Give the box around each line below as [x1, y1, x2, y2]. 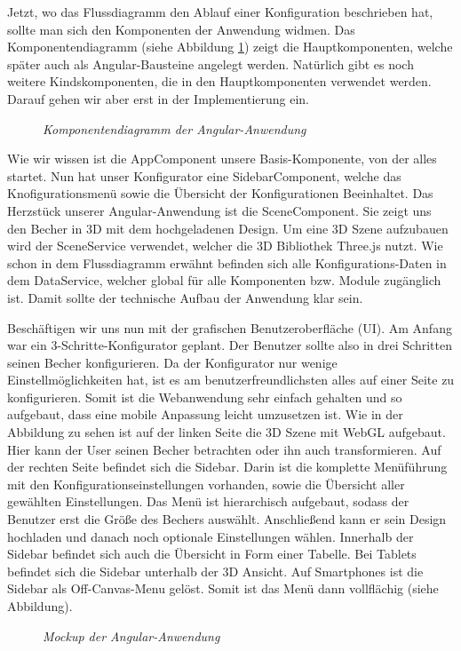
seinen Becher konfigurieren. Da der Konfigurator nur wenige [7, 353, 338, 371]
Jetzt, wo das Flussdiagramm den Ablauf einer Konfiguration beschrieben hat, [7, 3, 433, 20]
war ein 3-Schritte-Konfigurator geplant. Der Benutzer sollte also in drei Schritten [7, 336, 452, 354]
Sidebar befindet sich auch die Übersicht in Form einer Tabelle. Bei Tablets [7, 544, 417, 563]
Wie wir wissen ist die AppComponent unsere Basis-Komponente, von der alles [7, 149, 437, 168]
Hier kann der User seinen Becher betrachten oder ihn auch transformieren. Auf [7, 440, 441, 458]
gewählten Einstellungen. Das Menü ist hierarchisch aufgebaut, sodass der [7, 492, 409, 511]
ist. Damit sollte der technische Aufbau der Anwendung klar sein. [7, 288, 363, 306]
